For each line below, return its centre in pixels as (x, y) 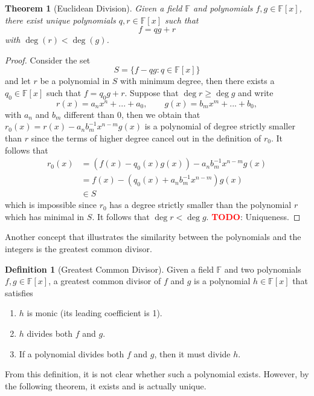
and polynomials (223, 8)
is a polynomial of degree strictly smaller (220, 126)
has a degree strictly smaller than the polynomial (200, 205)
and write (256, 92)
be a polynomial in (75, 81)
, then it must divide (192, 353)
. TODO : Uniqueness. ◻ (253, 216)
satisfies (19, 292)
